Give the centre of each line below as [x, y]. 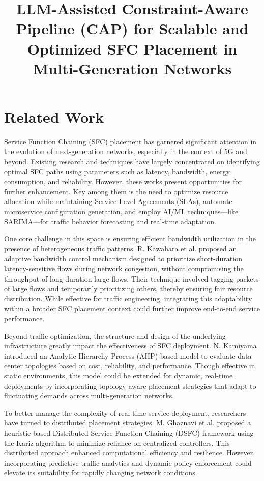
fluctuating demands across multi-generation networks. [89, 396]
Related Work [54, 117]
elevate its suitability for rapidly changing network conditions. [101, 473]
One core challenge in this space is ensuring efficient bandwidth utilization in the [130, 238]
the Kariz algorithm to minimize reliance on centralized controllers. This [117, 442]
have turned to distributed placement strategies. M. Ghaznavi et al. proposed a [128, 423]
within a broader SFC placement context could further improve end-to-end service [132, 308]
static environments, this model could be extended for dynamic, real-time [119, 375]
